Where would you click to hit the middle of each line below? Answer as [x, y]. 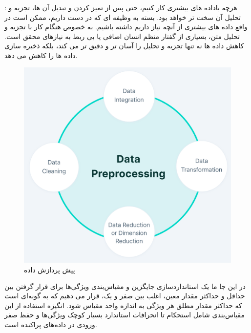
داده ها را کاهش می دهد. [41, 55]
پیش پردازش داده [50, 269]
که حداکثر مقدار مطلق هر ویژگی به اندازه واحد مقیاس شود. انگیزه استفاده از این [123, 305]
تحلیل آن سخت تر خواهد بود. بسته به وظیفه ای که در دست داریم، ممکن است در [123, 17]
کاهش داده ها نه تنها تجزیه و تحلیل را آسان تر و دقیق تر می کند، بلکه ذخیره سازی [124, 46]
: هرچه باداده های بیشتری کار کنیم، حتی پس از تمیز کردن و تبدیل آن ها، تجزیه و [121, 7]
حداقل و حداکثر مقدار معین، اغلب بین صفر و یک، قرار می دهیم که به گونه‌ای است [125, 296]
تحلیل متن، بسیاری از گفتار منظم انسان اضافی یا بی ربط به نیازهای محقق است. [122, 36]
